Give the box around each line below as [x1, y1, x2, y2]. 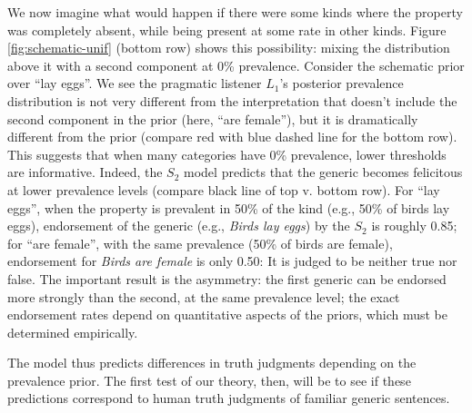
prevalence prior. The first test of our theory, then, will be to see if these [7, 370, 411, 389]
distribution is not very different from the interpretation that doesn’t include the [7, 91, 457, 110]
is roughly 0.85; [371, 216, 457, 235]
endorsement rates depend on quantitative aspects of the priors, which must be [7, 305, 447, 324]
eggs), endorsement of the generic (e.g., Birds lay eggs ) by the [7, 216, 350, 235]
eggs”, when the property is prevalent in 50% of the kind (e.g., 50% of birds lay [7, 198, 450, 217]
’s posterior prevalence [279, 74, 404, 93]
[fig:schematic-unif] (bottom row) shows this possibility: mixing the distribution [7, 38, 450, 57]
